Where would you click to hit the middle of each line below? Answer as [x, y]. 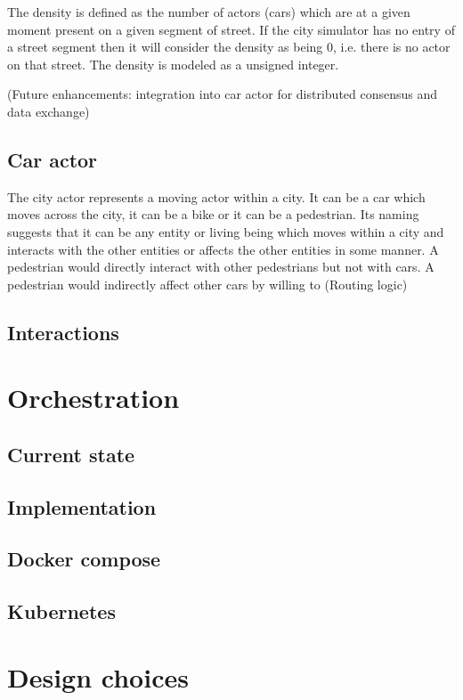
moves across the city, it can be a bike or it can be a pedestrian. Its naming [213, 214]
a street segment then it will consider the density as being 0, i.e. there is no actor [229, 47]
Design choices [98, 676]
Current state [71, 454]
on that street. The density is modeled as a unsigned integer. [173, 64]
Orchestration [93, 398]
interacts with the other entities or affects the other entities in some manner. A [223, 249]
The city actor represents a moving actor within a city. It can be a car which [216, 196]
